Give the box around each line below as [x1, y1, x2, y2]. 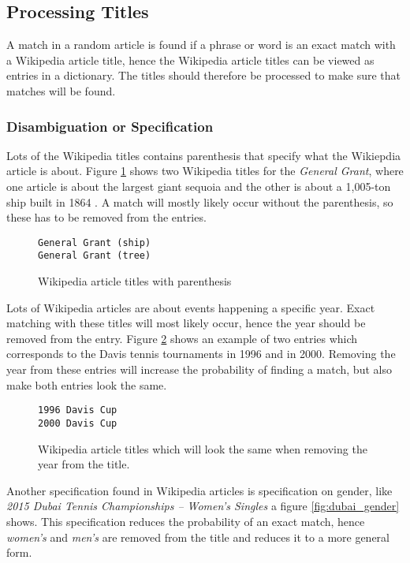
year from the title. [38, 456, 130, 472]
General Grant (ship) [38, 237, 151, 248]
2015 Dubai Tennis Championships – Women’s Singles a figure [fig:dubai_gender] [6, 498, 400, 514]
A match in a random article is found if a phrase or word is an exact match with [6, 36, 396, 53]
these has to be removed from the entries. [6, 209, 207, 226]
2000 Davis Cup [38, 417, 117, 429]
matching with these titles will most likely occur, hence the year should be [6, 315, 366, 331]
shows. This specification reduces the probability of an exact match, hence [6, 513, 365, 529]
